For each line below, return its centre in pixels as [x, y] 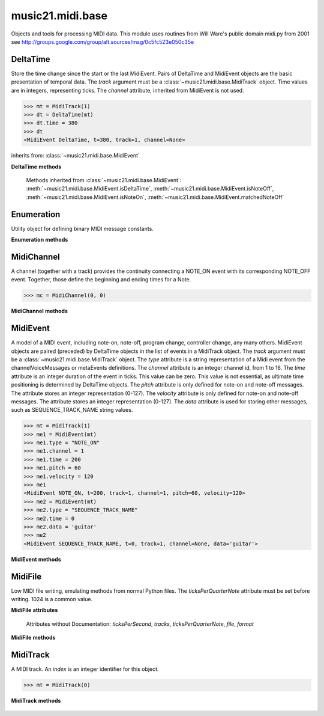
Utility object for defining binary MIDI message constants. [82, 228]
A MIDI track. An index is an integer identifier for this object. [85, 669]
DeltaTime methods [36, 167]
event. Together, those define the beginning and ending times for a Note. [101, 280]
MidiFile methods [33, 638]
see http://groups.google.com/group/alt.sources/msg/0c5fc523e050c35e [103, 41]
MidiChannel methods [40, 311]
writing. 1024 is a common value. [52, 599]
